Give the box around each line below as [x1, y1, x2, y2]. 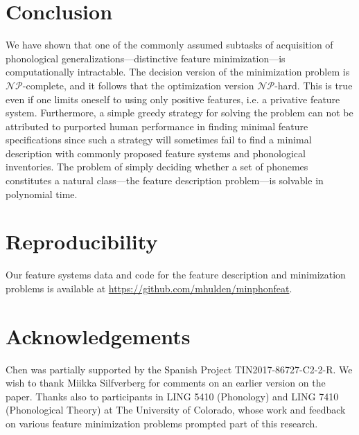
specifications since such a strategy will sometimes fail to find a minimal [6, 132, 312, 147]
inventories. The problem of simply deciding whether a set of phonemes [6, 159, 308, 174]
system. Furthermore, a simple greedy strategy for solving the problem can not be [6, 105, 353, 120]
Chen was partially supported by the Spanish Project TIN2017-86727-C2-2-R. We [6, 362, 353, 376]
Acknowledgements [6, 321, 191, 350]
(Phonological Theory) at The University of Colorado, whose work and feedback [6, 402, 346, 417]
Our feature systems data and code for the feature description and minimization [6, 267, 346, 282]
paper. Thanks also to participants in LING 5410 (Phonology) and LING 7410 [6, 389, 339, 403]
